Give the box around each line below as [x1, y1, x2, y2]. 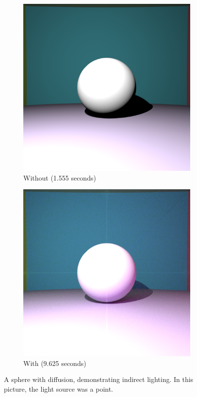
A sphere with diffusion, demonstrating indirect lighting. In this [4, 374, 194, 384]
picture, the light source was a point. [4, 383, 114, 394]
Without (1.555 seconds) [23, 172, 96, 182]
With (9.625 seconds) [23, 358, 86, 368]
